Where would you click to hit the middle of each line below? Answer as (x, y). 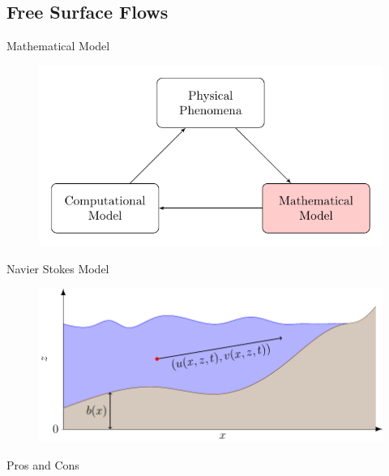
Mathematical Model (58, 46)
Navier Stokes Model (58, 269)
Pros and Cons (43, 464)
